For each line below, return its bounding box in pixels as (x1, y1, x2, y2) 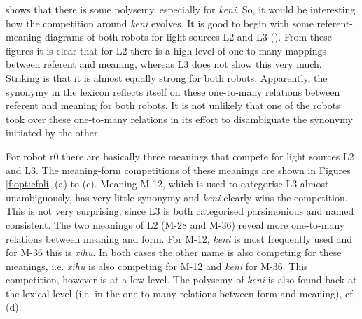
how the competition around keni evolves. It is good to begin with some (6, 15, 314, 30)
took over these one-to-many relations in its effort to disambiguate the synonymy (6, 111, 353, 126)
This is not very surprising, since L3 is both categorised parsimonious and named (6, 204, 354, 218)
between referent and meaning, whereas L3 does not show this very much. (6, 57, 322, 71)
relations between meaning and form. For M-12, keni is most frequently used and (6, 231, 353, 246)
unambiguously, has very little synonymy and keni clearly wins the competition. (6, 190, 348, 204)
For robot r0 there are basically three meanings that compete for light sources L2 (6, 148, 354, 163)
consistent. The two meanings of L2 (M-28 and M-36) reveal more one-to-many (6, 217, 345, 232)
